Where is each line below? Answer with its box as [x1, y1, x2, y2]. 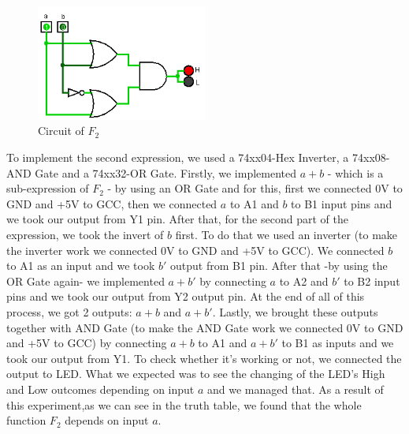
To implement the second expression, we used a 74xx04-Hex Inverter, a [6, 149, 349, 166]
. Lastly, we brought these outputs [212, 304, 378, 320]
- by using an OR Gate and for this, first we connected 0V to [107, 180, 403, 196]
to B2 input [344, 272, 400, 289]
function [6, 412, 46, 428]
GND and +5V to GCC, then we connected [6, 195, 218, 211]
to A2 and [279, 272, 329, 289]
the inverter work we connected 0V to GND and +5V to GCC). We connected [6, 241, 385, 258]
